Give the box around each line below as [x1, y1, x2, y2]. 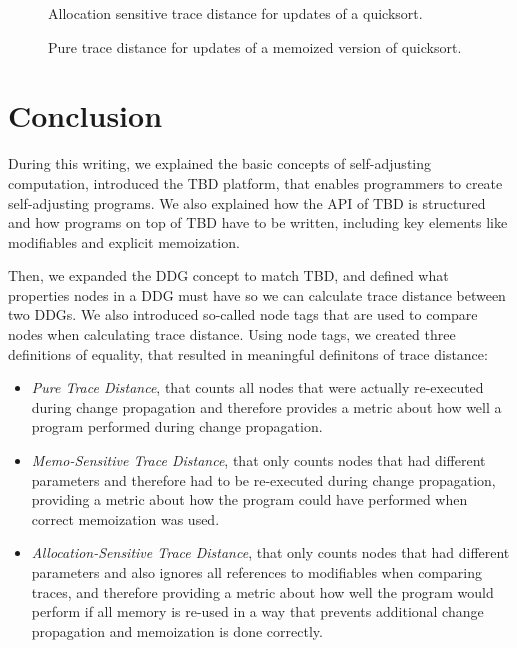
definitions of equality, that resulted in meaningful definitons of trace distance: [8, 343, 488, 364]
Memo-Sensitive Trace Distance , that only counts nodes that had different [31, 450, 486, 471]
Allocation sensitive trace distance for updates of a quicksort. [48, 3, 423, 23]
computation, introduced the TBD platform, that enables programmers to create [8, 172, 503, 193]
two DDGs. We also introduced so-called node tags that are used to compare [8, 304, 478, 325]
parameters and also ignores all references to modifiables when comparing [31, 562, 482, 582]
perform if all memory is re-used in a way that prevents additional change [31, 601, 484, 622]
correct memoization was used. [31, 508, 220, 529]
